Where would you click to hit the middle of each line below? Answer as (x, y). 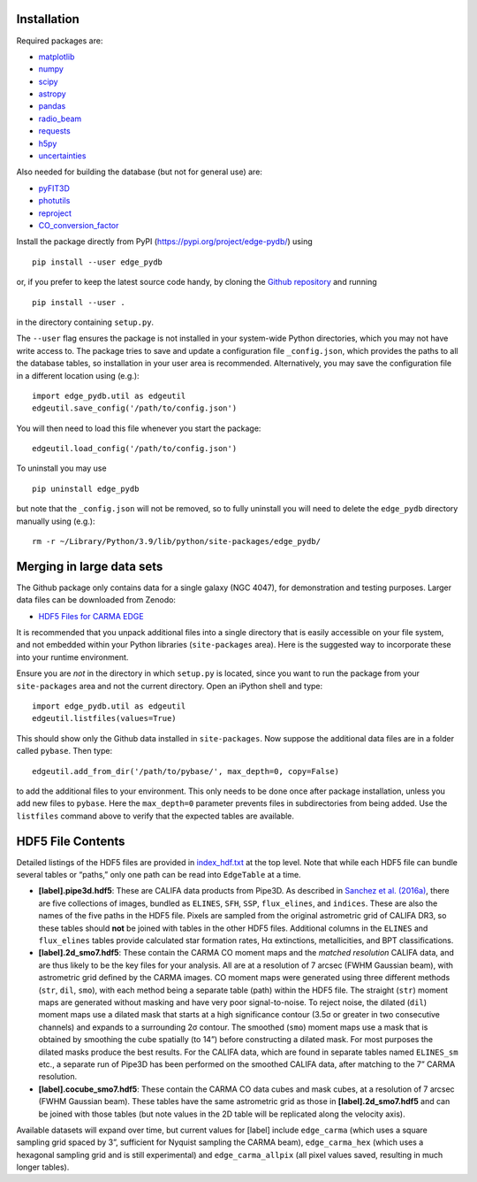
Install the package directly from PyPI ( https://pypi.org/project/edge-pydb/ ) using (164, 242)
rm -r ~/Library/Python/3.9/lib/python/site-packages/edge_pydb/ (177, 541)
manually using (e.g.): (56, 521)
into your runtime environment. (72, 657)
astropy (52, 94)
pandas (52, 106)
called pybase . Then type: (64, 751)
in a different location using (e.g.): (78, 375)
